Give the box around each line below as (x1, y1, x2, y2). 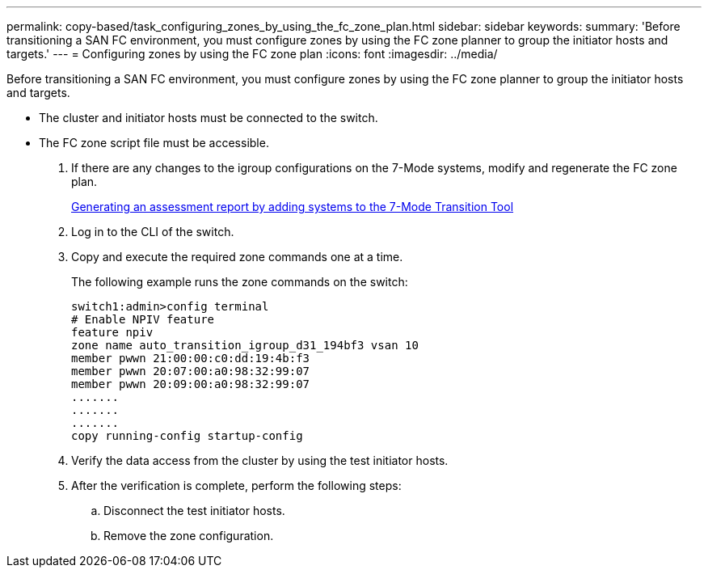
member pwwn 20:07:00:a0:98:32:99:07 (71, 365, 310, 378)
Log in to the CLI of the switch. (71, 225, 234, 238)
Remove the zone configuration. (103, 529, 274, 542)
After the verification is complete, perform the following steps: (71, 479, 402, 492)
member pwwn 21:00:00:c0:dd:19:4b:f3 (71, 352, 310, 365)
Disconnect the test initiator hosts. (103, 504, 285, 517)
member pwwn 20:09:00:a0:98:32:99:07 (71, 378, 310, 390)
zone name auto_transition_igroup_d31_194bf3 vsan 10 (71, 339, 419, 352)
